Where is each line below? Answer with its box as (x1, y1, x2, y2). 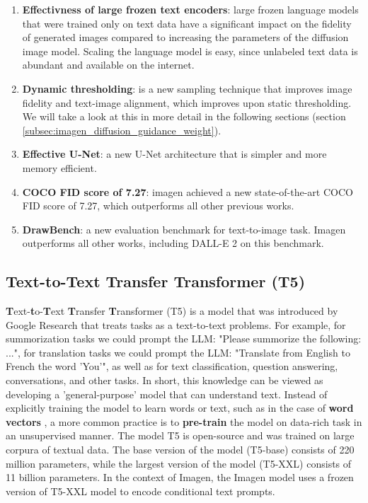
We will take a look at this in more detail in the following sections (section (22, 109, 346, 124)
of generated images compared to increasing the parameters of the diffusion (22, 30, 349, 45)
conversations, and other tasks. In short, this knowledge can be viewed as (6, 373, 323, 388)
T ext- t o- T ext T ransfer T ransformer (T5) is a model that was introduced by (6, 303, 338, 318)
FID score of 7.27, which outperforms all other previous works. (22, 198, 294, 213)
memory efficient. (22, 160, 97, 175)
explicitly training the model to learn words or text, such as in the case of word (6, 400, 354, 415)
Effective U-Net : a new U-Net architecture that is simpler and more (22, 146, 327, 161)
